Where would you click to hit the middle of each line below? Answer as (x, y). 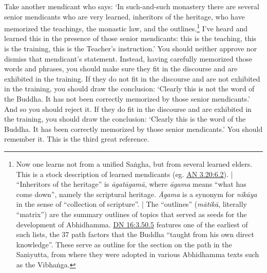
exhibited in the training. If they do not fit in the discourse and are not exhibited (132, 78)
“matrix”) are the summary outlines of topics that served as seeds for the (131, 214)
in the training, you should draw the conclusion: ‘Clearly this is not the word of (129, 89)
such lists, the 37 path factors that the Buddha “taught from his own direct (135, 234)
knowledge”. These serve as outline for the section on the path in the (124, 244)
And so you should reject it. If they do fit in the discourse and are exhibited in (128, 109)
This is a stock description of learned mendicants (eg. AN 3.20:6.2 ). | (125, 174)
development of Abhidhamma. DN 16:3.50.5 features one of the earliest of (132, 224)
